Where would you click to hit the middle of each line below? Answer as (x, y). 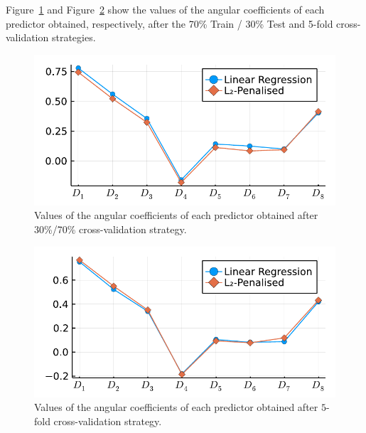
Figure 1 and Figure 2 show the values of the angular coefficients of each (165, 9)
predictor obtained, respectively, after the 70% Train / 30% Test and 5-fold (169, 23)
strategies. (74, 37)
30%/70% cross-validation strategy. (111, 229)
